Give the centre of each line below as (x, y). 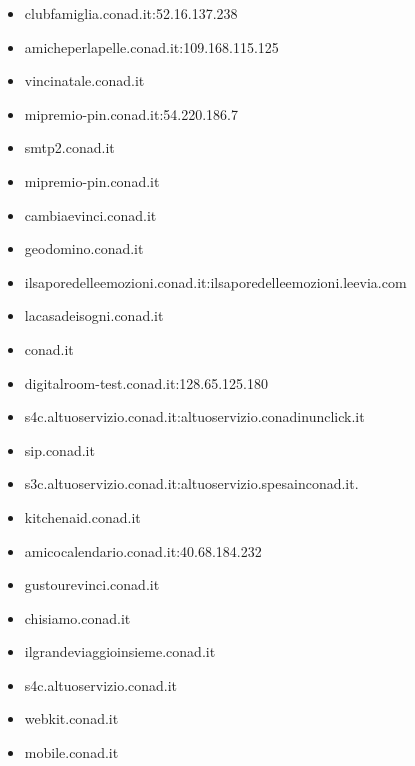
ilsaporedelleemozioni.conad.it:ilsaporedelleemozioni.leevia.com (215, 281)
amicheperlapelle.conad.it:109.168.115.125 (151, 46)
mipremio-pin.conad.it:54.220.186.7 (131, 113)
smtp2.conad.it (69, 147)
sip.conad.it (59, 449)
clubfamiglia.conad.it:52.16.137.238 (131, 13)
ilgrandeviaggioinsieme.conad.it (120, 651)
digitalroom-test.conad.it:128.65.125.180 (146, 382)
